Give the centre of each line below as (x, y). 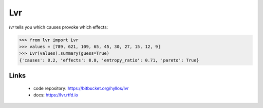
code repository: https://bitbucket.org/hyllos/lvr (81, 88)
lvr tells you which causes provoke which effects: (58, 27)
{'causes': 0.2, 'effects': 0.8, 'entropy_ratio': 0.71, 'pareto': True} (109, 60)
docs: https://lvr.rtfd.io (56, 95)
